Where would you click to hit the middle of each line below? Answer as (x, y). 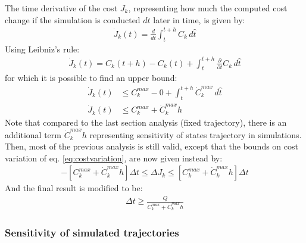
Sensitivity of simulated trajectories (92, 233)
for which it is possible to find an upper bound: (91, 78)
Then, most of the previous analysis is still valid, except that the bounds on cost (152, 146)
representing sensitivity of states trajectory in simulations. (196, 134)
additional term (33, 134)
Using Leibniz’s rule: (42, 49)
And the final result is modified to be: (74, 188)
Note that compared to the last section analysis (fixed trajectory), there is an (146, 122)
